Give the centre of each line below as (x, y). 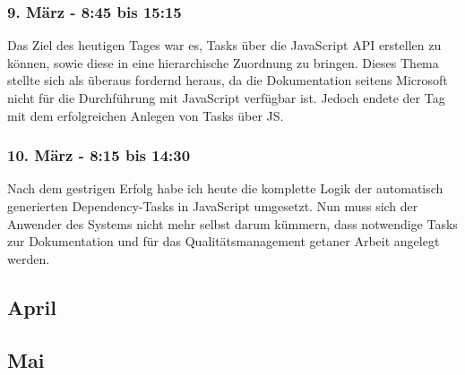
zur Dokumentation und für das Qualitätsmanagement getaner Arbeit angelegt (224, 241)
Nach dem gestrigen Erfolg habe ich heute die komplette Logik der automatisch (225, 188)
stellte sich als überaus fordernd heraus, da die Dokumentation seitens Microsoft (228, 80)
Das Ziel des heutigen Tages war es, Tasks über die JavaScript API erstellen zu (224, 45)
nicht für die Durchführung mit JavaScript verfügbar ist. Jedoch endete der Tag (226, 98)
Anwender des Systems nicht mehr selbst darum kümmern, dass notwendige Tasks (232, 223)
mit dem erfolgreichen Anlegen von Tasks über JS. (146, 115)
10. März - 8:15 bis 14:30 (99, 155)
